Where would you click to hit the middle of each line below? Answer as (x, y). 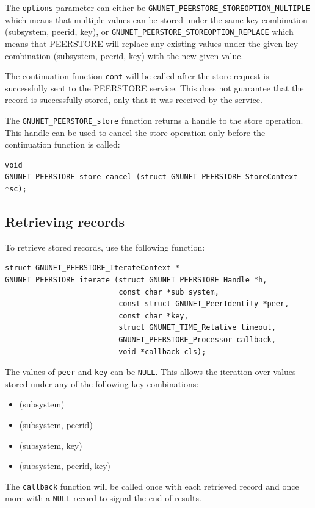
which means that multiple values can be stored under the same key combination (156, 19)
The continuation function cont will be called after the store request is (137, 76)
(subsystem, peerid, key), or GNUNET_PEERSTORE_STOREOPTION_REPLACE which (149, 31)
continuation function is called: (63, 144)
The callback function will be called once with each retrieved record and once (152, 486)
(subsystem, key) (51, 445)
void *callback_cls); (162, 352)
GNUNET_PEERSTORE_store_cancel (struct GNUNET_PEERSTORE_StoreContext (151, 177)
